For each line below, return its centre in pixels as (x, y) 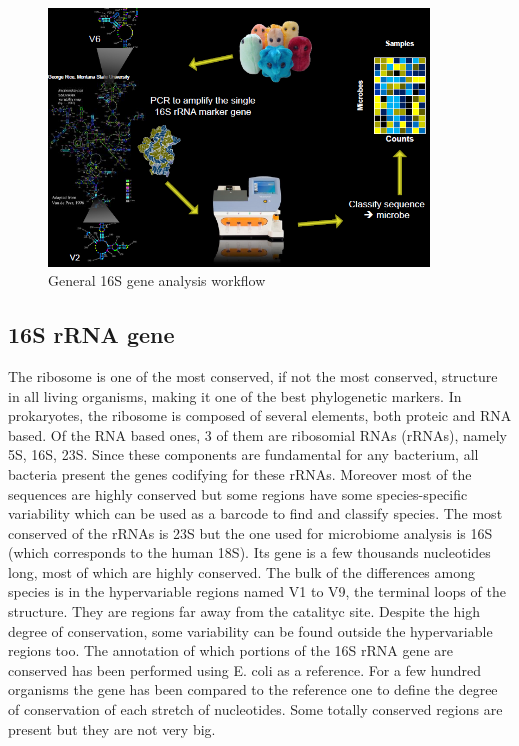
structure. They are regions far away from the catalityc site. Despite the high (244, 611)
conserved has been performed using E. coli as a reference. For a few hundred (245, 669)
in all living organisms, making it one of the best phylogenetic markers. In (235, 395)
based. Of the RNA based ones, (104, 434)
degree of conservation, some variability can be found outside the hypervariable (250, 630)
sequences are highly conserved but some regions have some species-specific (238, 493)
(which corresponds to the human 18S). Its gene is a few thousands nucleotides (249, 552)
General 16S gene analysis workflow (157, 280)
